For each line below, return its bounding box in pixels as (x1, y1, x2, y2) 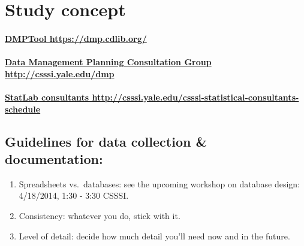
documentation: (5, 149, 103, 168)
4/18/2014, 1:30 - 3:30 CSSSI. (19, 189, 129, 202)
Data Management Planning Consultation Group (5, 56, 212, 68)
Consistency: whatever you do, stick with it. (19, 209, 180, 221)
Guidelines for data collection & (5, 132, 207, 150)
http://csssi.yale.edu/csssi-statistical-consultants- (92, 90, 299, 103)
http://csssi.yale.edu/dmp (5, 67, 115, 80)
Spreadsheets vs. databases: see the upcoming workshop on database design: (19, 177, 300, 190)
